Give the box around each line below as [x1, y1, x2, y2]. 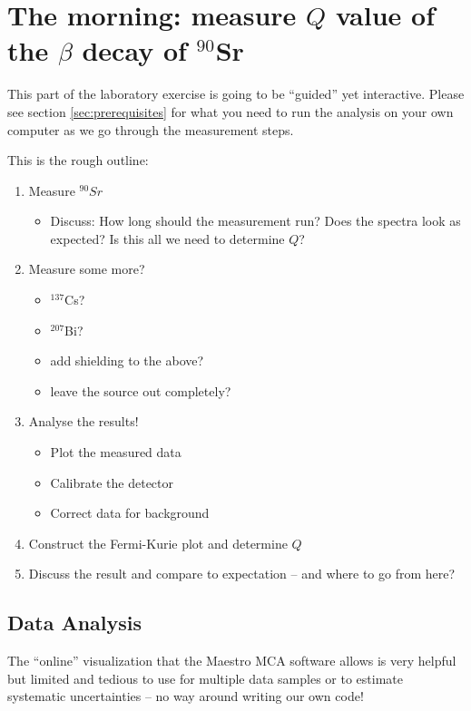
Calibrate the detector [50, 472, 174, 492]
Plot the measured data [50, 443, 182, 462]
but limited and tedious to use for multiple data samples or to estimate [7, 668, 404, 687]
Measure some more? [28, 259, 145, 278]
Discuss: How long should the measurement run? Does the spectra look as [50, 211, 461, 230]
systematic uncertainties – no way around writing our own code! [7, 687, 364, 706]
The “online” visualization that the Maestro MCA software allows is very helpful [7, 651, 456, 670]
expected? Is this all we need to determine [50, 229, 285, 248]
